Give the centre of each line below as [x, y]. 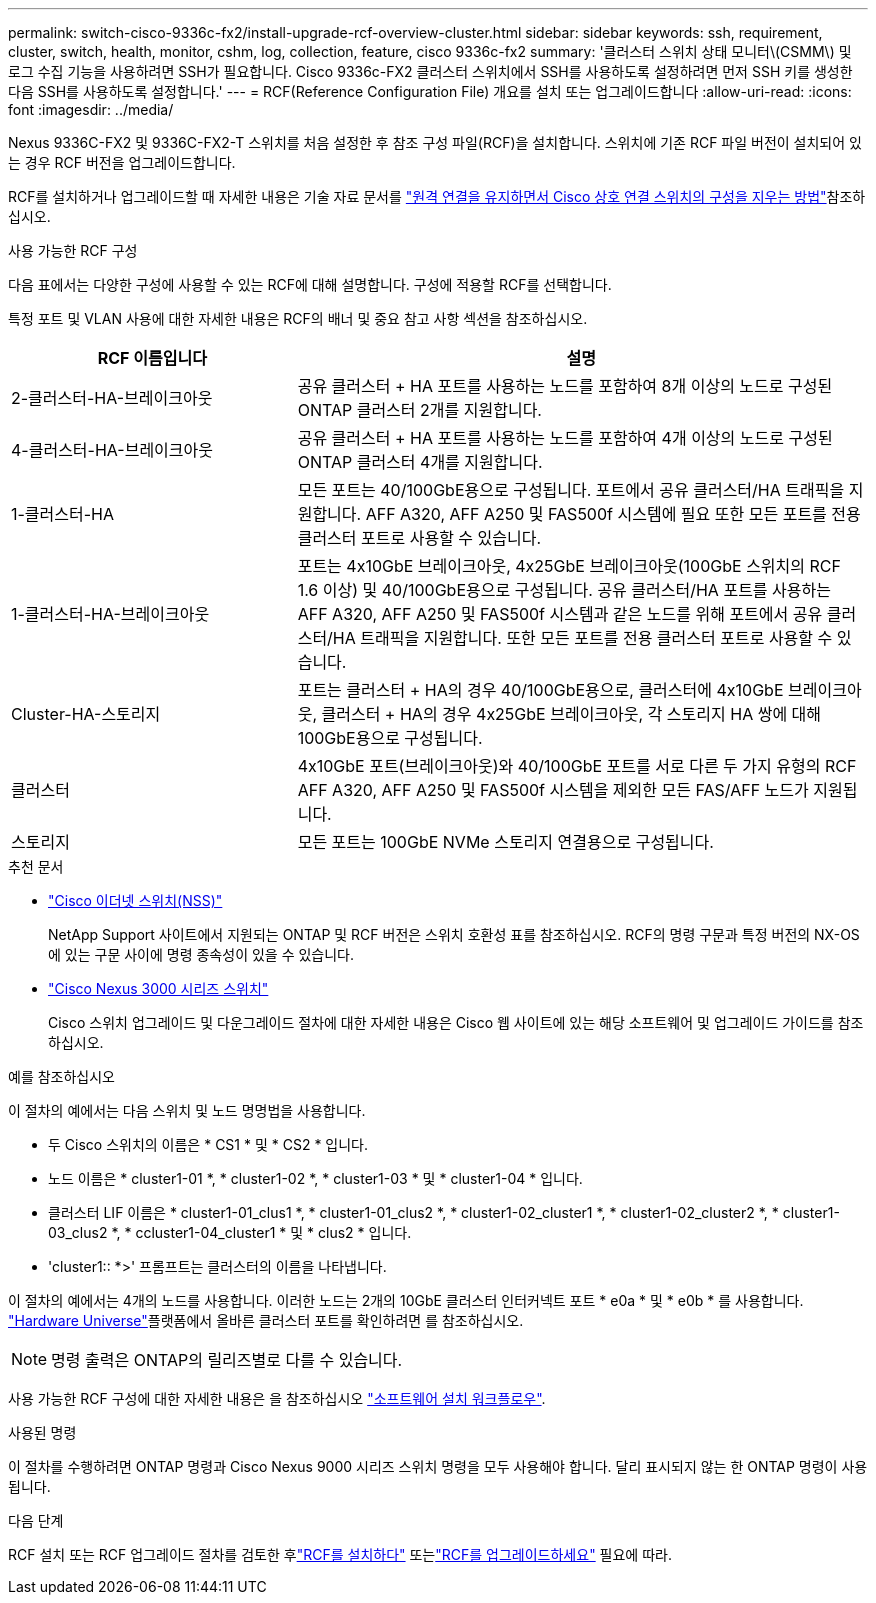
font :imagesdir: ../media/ [91, 109]
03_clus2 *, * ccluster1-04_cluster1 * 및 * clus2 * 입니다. [230, 1232]
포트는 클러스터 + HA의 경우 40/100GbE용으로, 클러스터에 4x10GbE [540, 690]
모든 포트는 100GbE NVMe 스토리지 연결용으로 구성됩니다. [505, 842]
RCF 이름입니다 [152, 358]
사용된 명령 [42, 1432]
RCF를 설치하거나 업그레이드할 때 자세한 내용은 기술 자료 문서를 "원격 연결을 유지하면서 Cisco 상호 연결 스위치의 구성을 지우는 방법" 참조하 [437, 196]
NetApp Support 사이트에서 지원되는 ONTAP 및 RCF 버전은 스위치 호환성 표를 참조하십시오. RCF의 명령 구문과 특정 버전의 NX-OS [454, 934]
